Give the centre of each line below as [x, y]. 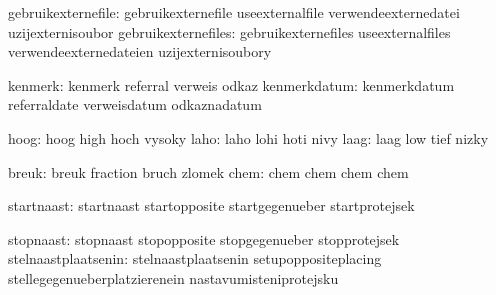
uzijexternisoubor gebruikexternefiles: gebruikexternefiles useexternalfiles [229, 31]
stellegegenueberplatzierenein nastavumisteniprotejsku [173, 277]
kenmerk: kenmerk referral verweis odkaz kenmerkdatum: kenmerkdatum [231, 84]
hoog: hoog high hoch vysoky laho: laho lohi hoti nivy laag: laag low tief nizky [248, 137]
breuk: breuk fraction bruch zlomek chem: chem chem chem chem [208, 171]
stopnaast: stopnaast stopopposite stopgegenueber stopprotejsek [204, 238]
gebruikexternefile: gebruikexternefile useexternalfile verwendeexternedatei [234, 12]
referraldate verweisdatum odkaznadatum [135, 104]
